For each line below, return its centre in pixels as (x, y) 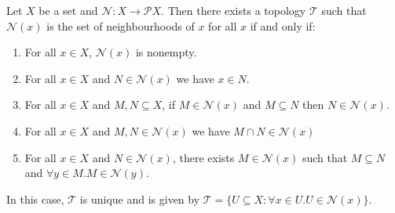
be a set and (68, 10)
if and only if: (283, 25)
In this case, (35, 199)
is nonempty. (166, 52)
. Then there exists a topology (234, 10)
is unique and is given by (140, 199)
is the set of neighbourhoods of (121, 25)
